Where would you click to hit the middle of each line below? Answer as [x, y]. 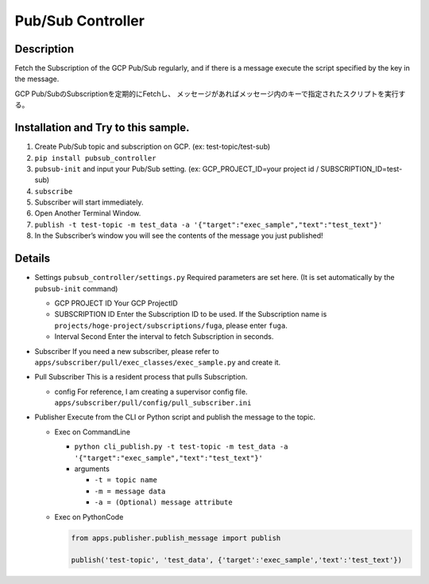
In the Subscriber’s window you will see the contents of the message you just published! [179, 236]
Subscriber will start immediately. [89, 202]
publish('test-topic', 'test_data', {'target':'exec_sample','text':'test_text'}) [237, 560]
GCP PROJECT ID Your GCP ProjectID [116, 303]
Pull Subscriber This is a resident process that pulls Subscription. [141, 377]
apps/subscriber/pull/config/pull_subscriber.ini [153, 403]
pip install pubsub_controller [95, 158]
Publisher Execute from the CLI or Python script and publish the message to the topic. [175, 417]
